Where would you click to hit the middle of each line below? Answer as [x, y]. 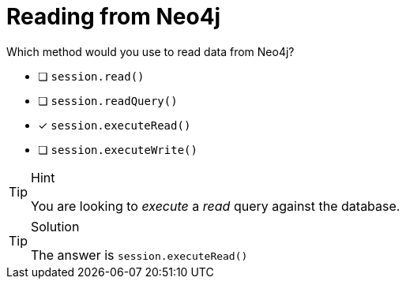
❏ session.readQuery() [108, 100]
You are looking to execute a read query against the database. [216, 206]
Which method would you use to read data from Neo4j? [150, 51]
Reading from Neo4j [114, 17]
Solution [55, 226]
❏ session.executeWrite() [118, 149]
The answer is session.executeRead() [139, 255]
